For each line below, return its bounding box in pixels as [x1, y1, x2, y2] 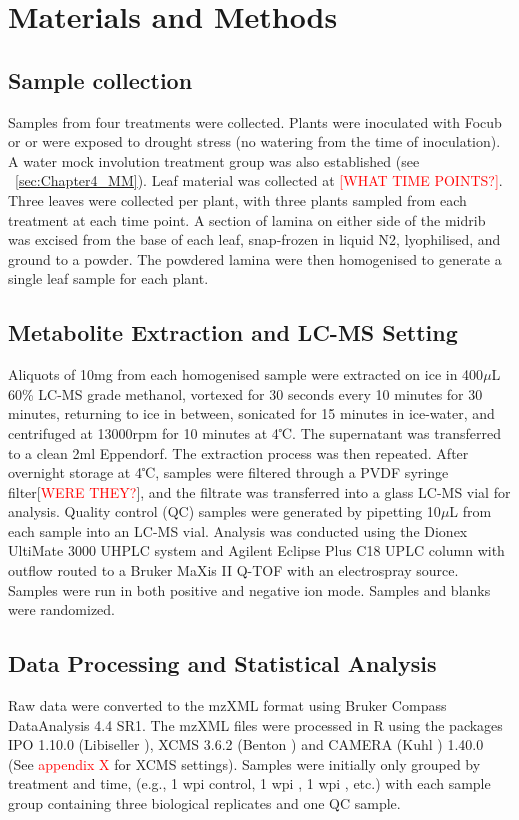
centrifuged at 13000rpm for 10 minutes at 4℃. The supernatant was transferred [8, 422, 501, 443]
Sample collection [8, 64, 193, 95]
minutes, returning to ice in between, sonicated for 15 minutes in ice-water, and [8, 403, 495, 424]
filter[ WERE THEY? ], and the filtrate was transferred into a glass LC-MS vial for [8, 481, 511, 502]
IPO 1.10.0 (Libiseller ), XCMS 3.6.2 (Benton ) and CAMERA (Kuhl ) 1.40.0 [8, 734, 484, 755]
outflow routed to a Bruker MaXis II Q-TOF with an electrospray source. [8, 560, 459, 581]
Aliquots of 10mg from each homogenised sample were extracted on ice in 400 [8, 364, 484, 385]
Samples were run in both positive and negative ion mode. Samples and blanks [8, 579, 491, 600]
